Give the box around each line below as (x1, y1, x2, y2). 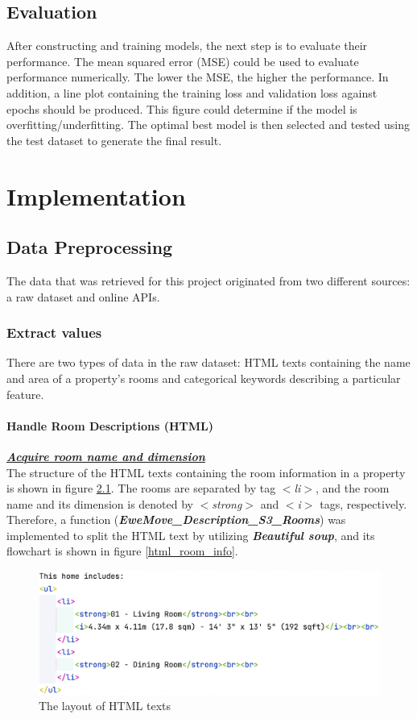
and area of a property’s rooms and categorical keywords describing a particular (6, 369, 401, 386)
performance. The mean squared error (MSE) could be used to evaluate (6, 52, 359, 69)
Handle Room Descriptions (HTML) (6, 417, 213, 434)
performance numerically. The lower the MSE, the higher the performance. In (6, 69, 389, 85)
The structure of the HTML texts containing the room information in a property (6, 463, 406, 480)
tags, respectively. (320, 495, 407, 512)
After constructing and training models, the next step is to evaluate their (6, 37, 368, 54)
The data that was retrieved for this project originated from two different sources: (6, 272, 411, 289)
